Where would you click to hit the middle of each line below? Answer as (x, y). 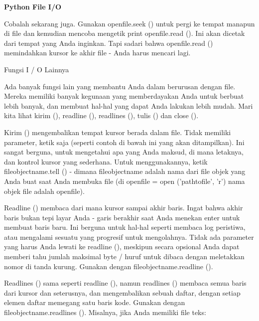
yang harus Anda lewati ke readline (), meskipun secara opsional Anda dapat (122, 246)
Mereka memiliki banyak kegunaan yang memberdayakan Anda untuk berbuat (124, 96)
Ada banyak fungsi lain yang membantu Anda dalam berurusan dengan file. (120, 86)
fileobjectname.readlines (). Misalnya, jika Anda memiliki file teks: (105, 312)
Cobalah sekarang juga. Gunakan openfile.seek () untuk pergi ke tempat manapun (129, 23)
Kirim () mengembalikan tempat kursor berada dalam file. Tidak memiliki (118, 132)
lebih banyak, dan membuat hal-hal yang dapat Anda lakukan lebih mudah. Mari (129, 105)
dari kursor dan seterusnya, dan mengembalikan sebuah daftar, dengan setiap (122, 292)
